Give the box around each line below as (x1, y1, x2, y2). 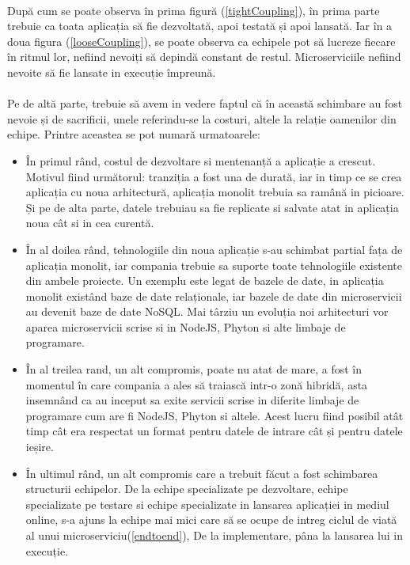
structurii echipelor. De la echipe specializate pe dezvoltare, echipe (25, 480, 348, 497)
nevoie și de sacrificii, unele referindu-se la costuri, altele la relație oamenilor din (7, 110, 397, 127)
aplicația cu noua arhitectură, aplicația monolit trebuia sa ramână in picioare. (25, 184, 404, 200)
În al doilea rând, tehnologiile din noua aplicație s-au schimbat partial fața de (25, 241, 403, 257)
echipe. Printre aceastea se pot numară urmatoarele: (7, 126, 260, 142)
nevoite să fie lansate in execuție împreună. (7, 63, 216, 80)
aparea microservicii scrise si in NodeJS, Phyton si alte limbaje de (25, 318, 346, 335)
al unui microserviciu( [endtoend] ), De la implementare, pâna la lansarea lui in (25, 527, 403, 543)
